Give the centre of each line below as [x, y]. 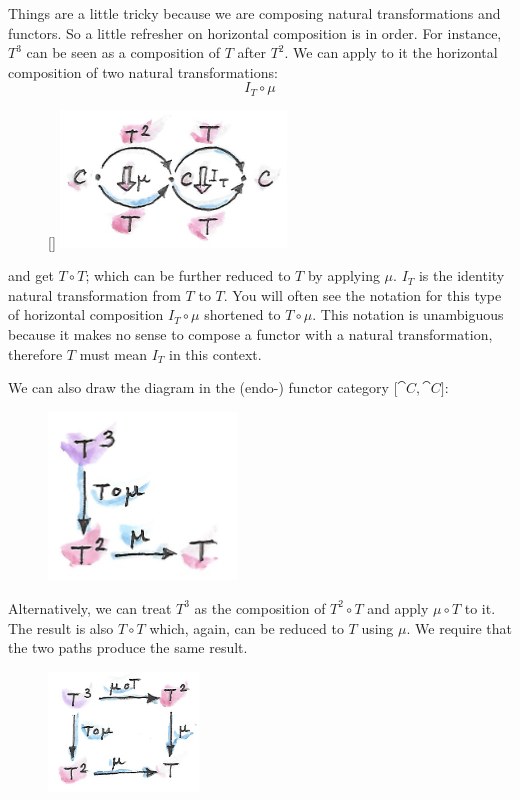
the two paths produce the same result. [128, 647]
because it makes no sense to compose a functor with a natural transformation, [250, 333]
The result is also [61, 627]
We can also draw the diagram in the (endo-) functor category [198, 387]
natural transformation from [94, 294]
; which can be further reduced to [188, 275]
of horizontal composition [86, 314]
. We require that [459, 627]
